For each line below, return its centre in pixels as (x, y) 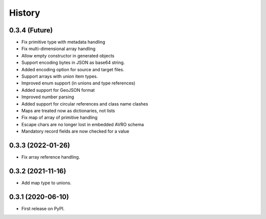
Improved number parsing (48, 97)
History (25, 13)
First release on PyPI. (43, 208)
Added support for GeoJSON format (58, 90)
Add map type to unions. (46, 183)
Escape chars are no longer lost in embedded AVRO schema (83, 124)
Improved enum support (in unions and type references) (78, 83)
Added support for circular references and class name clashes (85, 104)
